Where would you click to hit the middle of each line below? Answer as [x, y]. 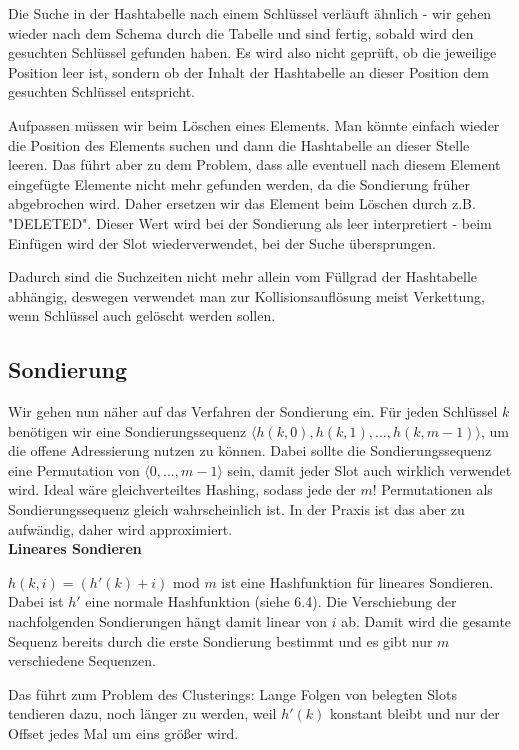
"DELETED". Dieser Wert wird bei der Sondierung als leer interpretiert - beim [250, 222]
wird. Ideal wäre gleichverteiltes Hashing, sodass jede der [182, 489]
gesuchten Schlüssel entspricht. [101, 91]
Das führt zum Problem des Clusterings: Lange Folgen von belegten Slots [232, 693]
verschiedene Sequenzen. [82, 660]
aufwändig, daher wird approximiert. [120, 528]
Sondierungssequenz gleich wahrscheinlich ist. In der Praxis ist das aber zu [236, 509]
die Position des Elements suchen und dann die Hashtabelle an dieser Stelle [239, 144]
